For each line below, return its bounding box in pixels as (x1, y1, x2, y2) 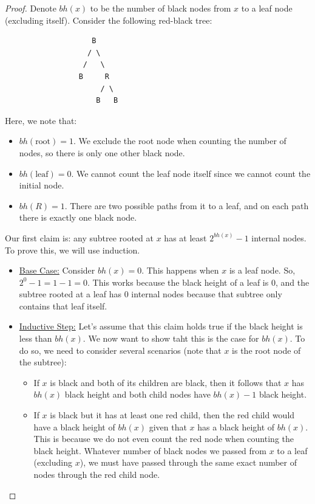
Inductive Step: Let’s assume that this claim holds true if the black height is (19, 320, 303, 333)
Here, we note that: (5, 114, 77, 126)
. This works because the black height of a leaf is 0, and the (87, 275, 310, 288)
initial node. (19, 179, 64, 192)
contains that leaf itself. (19, 299, 107, 312)
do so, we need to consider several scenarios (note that (19, 343, 222, 356)
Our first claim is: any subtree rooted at (5, 231, 154, 244)
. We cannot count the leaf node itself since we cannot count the (71, 167, 311, 179)
